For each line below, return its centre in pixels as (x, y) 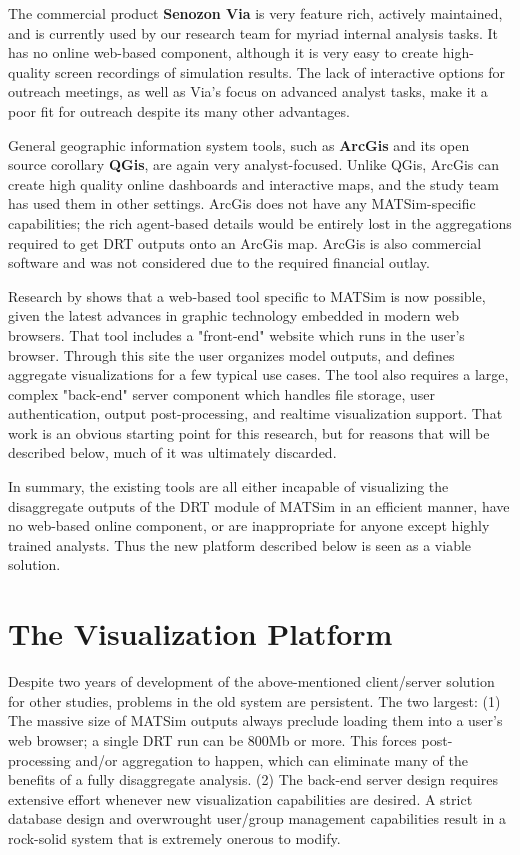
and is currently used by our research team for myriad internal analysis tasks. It (253, 32)
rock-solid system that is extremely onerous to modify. (174, 837)
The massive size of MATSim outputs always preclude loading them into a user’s (255, 720)
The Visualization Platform (200, 633)
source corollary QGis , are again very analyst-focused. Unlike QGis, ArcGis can (254, 164)
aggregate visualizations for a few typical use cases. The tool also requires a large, (258, 374)
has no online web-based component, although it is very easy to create (223, 52)
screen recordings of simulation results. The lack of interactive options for (280, 71)
